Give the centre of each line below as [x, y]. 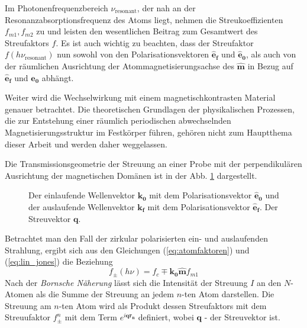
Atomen [19, 294]
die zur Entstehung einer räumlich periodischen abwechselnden [118, 120]
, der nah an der [166, 8]
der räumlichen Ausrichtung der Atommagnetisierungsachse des [119, 65]
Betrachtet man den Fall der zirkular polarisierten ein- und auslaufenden [136, 238]
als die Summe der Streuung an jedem [105, 294]
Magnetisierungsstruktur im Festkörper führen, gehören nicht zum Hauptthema [148, 132]
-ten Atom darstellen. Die [228, 294]
